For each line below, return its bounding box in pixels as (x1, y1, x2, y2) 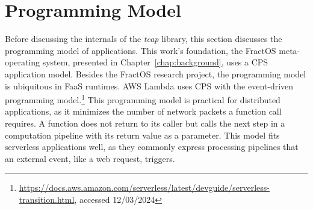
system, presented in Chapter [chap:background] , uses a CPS (42, 56, 268, 68)
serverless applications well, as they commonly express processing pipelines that (5, 140, 299, 153)
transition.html (19, 193, 75, 205)
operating (5, 56, 40, 68)
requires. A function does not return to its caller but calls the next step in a (5, 116, 285, 129)
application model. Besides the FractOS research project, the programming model (5, 67, 306, 80)
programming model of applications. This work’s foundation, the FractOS (5, 44, 276, 56)
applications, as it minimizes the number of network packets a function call (5, 105, 282, 118)
